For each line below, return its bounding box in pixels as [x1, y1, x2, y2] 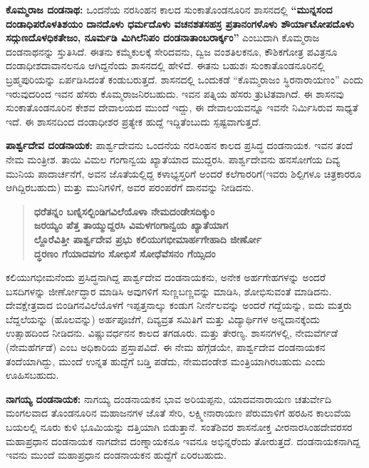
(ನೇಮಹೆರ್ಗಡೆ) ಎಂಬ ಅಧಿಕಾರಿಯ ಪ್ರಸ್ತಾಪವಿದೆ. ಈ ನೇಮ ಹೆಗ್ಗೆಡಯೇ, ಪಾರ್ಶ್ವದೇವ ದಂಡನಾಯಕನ [6, 340, 326, 355]
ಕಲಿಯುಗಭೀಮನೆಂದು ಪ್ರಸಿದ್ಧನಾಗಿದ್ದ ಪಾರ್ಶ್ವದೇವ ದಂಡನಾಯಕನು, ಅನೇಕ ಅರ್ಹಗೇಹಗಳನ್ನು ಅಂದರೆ [6, 270, 326, 285]
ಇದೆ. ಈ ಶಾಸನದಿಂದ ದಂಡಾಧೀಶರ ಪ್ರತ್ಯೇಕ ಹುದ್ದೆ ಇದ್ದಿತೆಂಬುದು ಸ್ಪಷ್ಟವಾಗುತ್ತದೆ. [6, 113, 261, 128]
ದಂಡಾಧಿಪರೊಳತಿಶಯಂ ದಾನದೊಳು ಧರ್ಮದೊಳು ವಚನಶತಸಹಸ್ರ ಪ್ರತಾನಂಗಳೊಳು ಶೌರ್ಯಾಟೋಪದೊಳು [6, 16, 354, 31]
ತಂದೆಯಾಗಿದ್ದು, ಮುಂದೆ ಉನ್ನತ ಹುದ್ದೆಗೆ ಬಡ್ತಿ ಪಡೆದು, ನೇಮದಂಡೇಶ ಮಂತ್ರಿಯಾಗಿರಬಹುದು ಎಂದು [6, 353, 326, 368]
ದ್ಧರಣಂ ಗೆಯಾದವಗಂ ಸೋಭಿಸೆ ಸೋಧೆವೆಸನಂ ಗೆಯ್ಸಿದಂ [33, 245, 216, 260]
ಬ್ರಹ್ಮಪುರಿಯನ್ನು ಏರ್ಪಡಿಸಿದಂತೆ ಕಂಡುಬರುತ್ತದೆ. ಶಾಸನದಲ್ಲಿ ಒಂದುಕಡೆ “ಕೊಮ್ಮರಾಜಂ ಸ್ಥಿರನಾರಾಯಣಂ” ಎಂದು [6, 71, 363, 86]
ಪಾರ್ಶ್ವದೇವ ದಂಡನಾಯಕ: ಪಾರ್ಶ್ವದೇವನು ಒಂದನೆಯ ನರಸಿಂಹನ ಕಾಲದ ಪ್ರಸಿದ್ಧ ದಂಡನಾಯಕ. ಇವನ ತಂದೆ [6, 138, 353, 153]
